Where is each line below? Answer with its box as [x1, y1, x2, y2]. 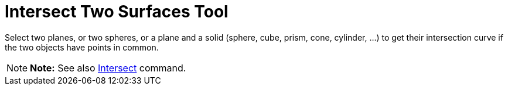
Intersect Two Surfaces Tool [5, 2, 229, 21]
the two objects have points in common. [5, 42, 159, 52]
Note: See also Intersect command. [30, 62, 186, 74]
